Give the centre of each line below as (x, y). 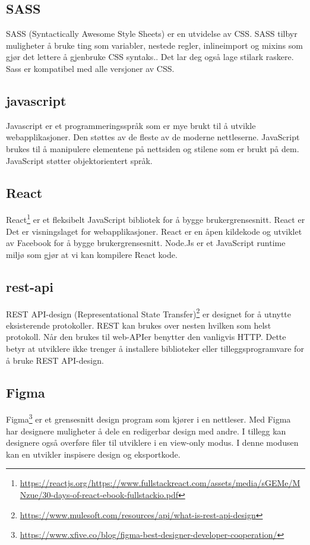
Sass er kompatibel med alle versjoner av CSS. (90, 68)
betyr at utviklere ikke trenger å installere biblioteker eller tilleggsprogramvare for (155, 349)
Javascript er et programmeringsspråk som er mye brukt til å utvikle (131, 125)
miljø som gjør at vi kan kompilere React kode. (92, 254)
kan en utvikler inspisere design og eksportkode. (93, 454)
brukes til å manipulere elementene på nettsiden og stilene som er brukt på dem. (153, 148)
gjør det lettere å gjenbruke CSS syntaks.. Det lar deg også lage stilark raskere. (150, 57)
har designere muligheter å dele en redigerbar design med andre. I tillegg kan (146, 431)
